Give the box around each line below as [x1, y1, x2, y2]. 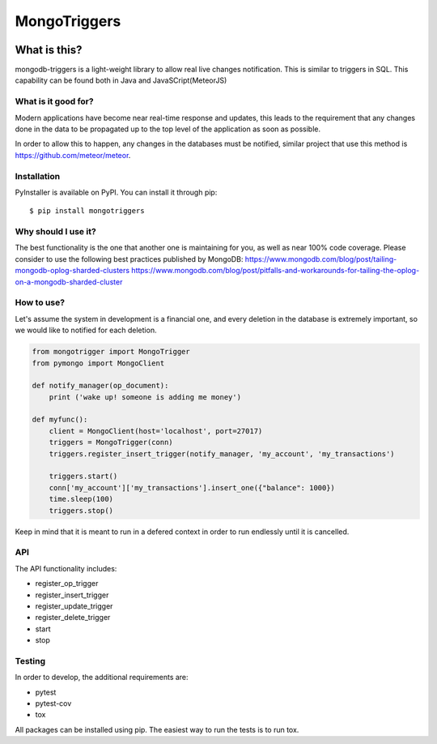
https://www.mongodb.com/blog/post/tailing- [244, 254, 397, 263]
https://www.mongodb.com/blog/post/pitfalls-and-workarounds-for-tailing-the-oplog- [130, 266, 420, 276]
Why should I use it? [15, 226, 96, 237]
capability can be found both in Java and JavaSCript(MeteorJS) [15, 75, 227, 85]
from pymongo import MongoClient [32, 358, 165, 368]
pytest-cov [35, 698, 72, 708]
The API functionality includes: [15, 563, 117, 573]
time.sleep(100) [49, 494, 113, 504]
